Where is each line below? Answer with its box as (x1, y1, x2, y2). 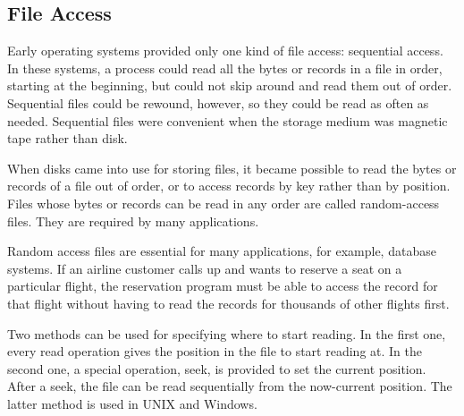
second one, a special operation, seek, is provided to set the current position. (7, 359, 426, 378)
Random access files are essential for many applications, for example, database (7, 242, 436, 260)
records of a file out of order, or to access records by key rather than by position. (7, 176, 451, 195)
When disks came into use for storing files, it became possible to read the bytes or (7, 158, 457, 177)
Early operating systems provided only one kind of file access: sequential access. (7, 41, 443, 60)
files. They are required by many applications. (7, 211, 259, 230)
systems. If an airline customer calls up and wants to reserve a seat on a (7, 259, 402, 277)
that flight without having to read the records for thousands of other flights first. (7, 293, 450, 312)
